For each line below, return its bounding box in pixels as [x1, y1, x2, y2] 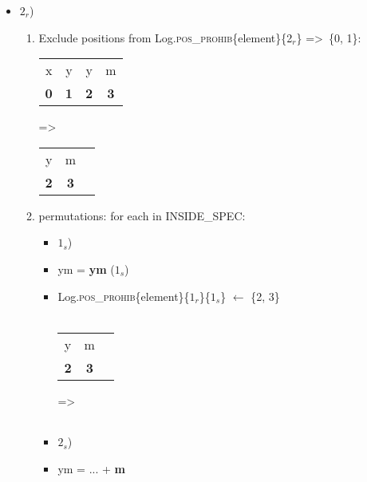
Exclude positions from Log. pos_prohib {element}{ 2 [38, 29, 293, 45]
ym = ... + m [57, 460, 125, 476]
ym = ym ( [57, 260, 115, 277]
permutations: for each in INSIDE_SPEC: [38, 207, 246, 223]
